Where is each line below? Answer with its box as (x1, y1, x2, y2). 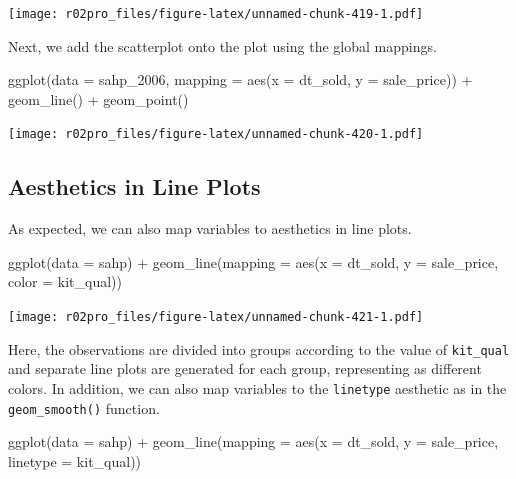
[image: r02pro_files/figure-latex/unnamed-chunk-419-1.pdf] (8, 7, 424, 21)
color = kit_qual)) (8, 271, 123, 292)
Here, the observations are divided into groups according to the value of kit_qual (8, 338, 510, 359)
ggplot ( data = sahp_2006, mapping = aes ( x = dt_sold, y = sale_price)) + (8, 69, 473, 90)
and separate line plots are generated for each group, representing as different (8, 358, 482, 379)
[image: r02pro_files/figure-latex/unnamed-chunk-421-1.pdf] (8, 310, 424, 325)
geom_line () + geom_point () (8, 88, 189, 109)
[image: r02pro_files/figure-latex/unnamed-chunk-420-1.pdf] (8, 127, 424, 142)
